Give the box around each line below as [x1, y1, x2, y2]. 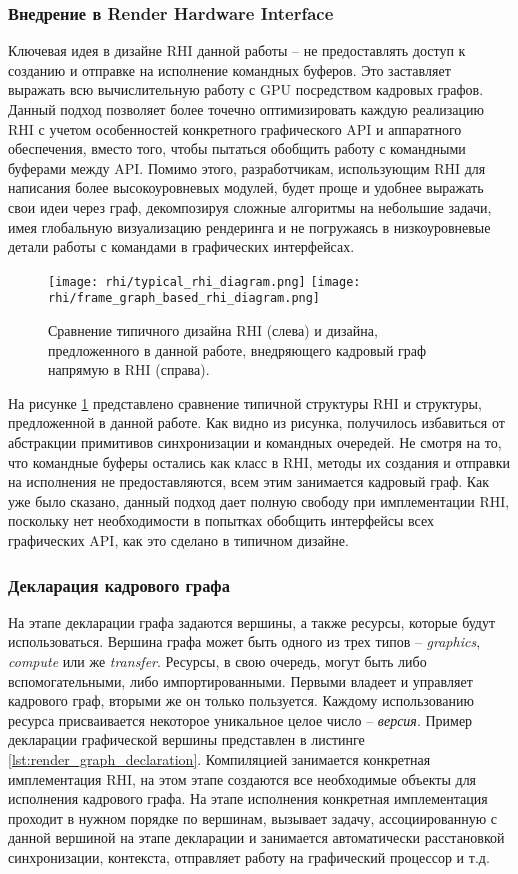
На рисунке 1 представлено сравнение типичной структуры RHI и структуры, [8, 392, 482, 413]
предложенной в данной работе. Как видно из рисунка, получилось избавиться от [8, 412, 505, 433]
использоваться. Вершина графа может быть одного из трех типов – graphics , [8, 631, 481, 652]
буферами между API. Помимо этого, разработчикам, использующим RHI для [8, 157, 486, 178]
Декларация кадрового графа [8, 572, 230, 597]
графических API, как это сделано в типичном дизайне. [8, 530, 349, 550]
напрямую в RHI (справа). [48, 359, 210, 380]
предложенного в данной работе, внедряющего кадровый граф [48, 339, 427, 360]
